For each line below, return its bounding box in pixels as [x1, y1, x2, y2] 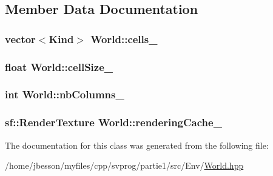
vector [5, 31, 36, 46]
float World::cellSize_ [5, 59, 113, 74]
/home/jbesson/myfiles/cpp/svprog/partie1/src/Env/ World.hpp [5, 159, 244, 172]
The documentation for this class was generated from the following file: [5, 138, 269, 151]
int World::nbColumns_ [5, 87, 124, 102]
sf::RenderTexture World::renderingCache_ [5, 115, 222, 130]
